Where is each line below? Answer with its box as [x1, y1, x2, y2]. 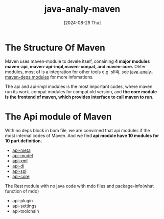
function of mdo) [5, 188, 39, 194]
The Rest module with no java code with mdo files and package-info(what [5, 183, 154, 189]
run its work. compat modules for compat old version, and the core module [5, 88, 157, 94]
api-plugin [12, 197, 33, 203]
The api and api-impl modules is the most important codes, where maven [5, 83, 153, 89]
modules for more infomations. [31, 74, 94, 80]
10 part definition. [5, 137, 43, 143]
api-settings [12, 203, 37, 209]
